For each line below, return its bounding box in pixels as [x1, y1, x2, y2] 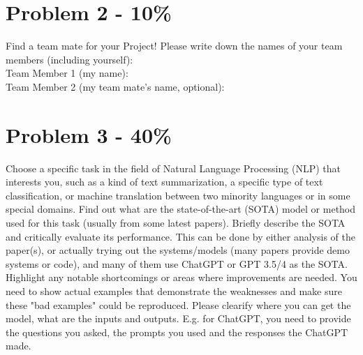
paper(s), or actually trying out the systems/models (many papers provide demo [6, 243, 350, 257]
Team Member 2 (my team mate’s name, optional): [6, 79, 225, 93]
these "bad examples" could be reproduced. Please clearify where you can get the [6, 297, 351, 312]
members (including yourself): [6, 52, 133, 66]
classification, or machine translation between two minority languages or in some [6, 188, 350, 202]
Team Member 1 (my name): [6, 66, 128, 80]
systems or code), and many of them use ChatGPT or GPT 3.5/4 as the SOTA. [6, 256, 348, 271]
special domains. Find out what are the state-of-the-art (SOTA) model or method [6, 202, 356, 216]
